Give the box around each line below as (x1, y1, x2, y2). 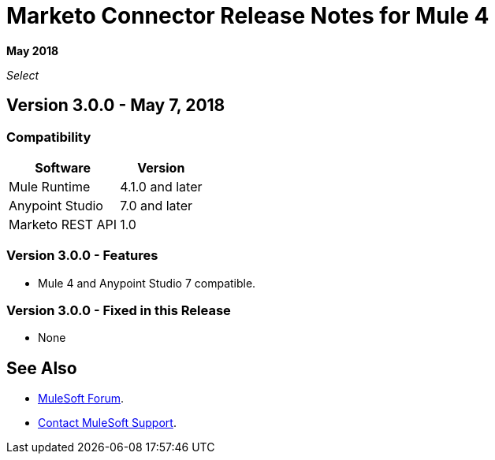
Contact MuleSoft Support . (38, 416, 177, 430)
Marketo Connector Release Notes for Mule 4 (6, 2, 489, 29)
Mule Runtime (9, 178, 91, 195)
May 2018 (6, 43, 59, 57)
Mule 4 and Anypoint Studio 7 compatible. (38, 276, 256, 290)
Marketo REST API (9, 216, 117, 232)
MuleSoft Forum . (38, 391, 125, 406)
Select (6, 68, 39, 82)
